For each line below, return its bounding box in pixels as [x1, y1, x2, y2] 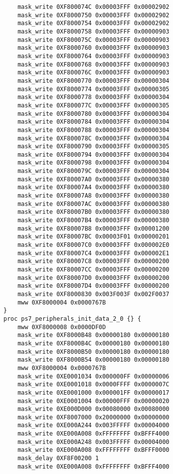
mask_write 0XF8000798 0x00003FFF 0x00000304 [17, 159, 170, 167]
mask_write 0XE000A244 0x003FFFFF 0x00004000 [17, 422, 170, 429]
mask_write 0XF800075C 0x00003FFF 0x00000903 [17, 36, 170, 43]
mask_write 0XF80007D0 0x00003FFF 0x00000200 [17, 274, 170, 281]
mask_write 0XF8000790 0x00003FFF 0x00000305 [17, 143, 170, 150]
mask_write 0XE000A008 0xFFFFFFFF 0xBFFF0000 [17, 446, 170, 454]
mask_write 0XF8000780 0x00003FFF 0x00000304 [17, 110, 170, 117]
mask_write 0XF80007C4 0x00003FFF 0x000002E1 [17, 249, 170, 257]
